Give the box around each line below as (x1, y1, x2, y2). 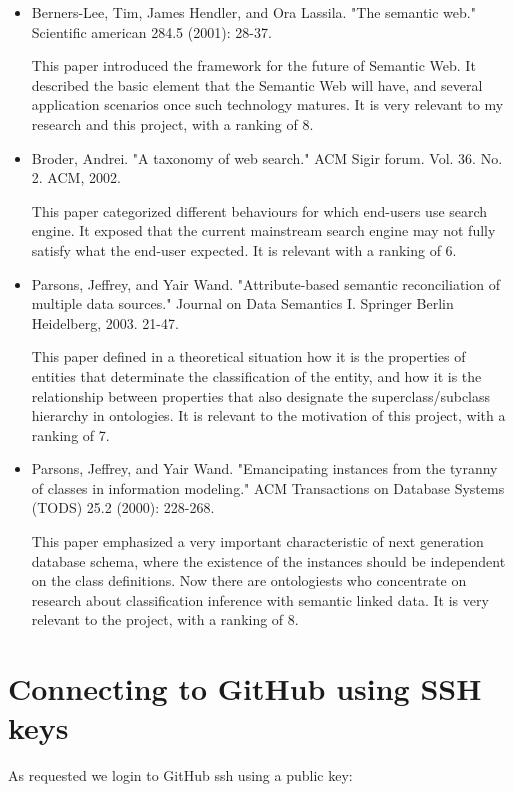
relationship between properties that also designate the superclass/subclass (31, 385, 491, 406)
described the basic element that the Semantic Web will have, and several (31, 74, 483, 95)
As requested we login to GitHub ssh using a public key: (8, 765, 353, 786)
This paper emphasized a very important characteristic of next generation (31, 531, 484, 552)
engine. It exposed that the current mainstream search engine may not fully (31, 220, 496, 241)
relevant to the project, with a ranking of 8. (31, 609, 299, 630)
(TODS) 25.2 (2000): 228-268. (31, 497, 215, 518)
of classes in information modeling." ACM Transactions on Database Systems (31, 477, 505, 498)
